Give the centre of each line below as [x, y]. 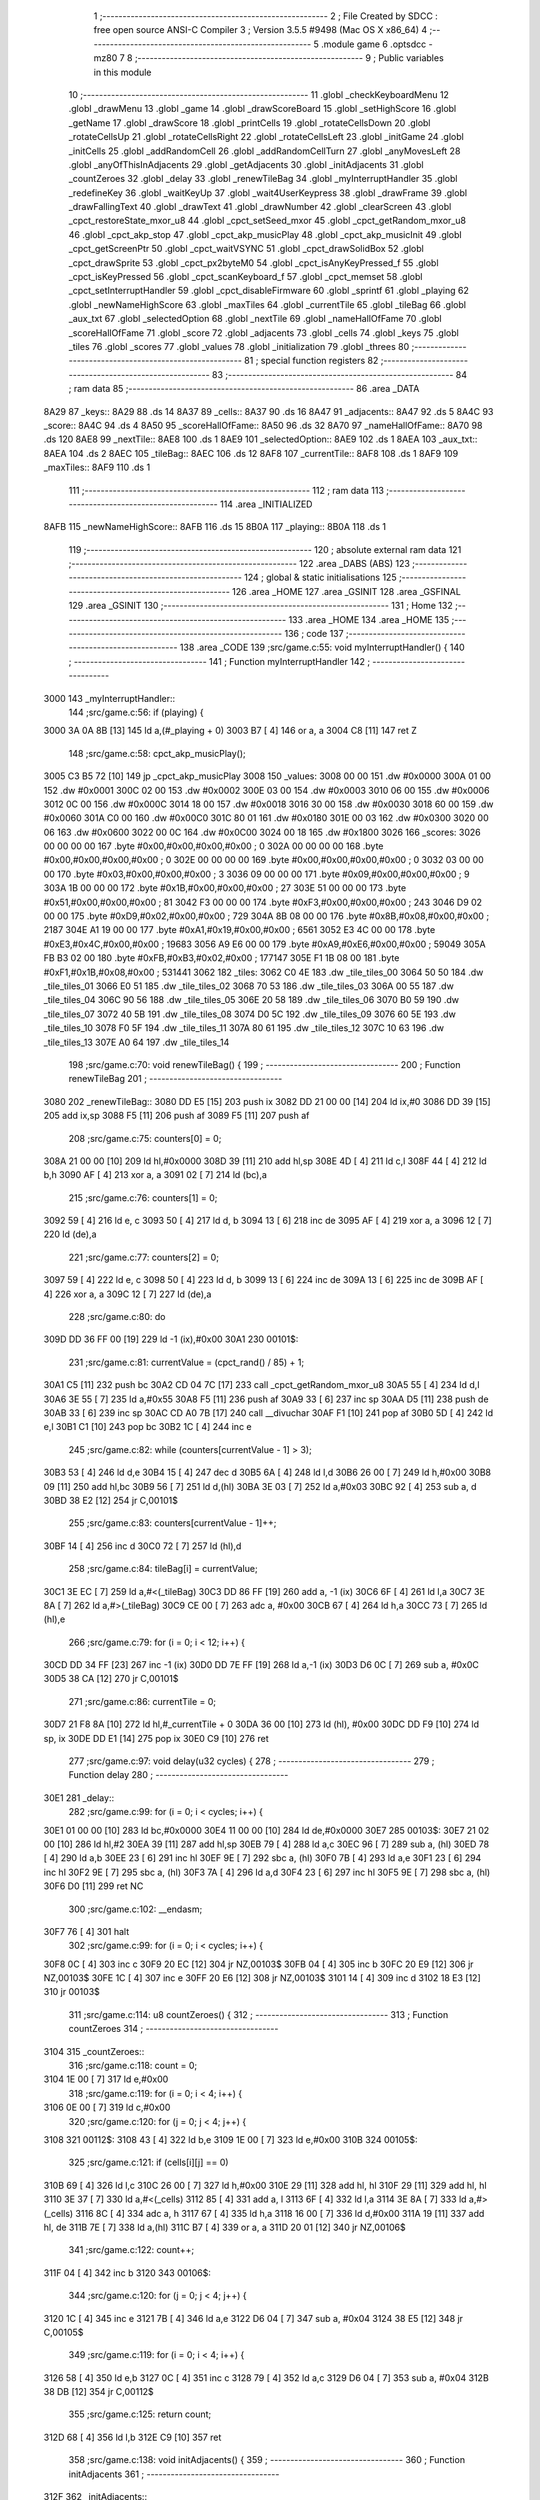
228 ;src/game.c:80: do [117, 1317]
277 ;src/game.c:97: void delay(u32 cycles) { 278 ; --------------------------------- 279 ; [251, 1761]
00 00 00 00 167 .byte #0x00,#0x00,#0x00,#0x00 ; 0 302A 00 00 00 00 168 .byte [213, 846]
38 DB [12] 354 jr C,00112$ [98, 2392]
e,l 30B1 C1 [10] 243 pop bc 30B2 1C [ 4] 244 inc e [147, 1427]
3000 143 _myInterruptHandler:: [109, 698]
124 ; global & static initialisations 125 [320, 577]
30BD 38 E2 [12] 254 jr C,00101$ [111, 1500]
